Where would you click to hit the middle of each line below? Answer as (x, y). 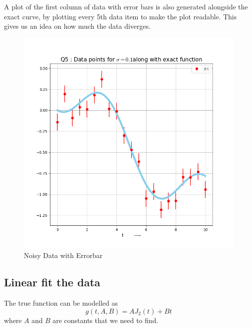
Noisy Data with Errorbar (63, 255)
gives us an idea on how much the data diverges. (77, 26)
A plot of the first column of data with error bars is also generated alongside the (126, 6)
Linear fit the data (52, 282)
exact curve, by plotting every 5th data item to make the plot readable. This (120, 16)
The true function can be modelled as (61, 303)
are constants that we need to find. (105, 320)
